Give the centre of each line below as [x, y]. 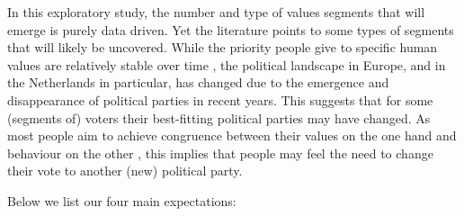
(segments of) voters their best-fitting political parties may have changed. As [219, 117]
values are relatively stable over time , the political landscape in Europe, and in [227, 64]
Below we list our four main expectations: [122, 200]
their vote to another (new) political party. [125, 171]
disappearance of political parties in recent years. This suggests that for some [220, 99]
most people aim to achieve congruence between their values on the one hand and [232, 135]
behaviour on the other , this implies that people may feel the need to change [220, 153]
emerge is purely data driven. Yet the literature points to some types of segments [231, 29]
